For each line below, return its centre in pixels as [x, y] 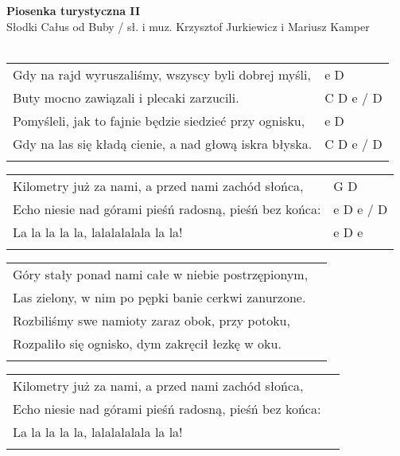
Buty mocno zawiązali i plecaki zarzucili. [126, 97]
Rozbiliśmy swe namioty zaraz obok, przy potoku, [151, 320]
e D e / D [361, 209]
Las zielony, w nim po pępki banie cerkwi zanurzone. [159, 297]
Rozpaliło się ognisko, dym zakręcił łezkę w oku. [147, 343]
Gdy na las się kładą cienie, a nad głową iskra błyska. [163, 143]
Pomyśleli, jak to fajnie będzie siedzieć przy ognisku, [159, 120]
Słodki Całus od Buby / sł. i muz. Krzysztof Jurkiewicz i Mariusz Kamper [188, 26]
